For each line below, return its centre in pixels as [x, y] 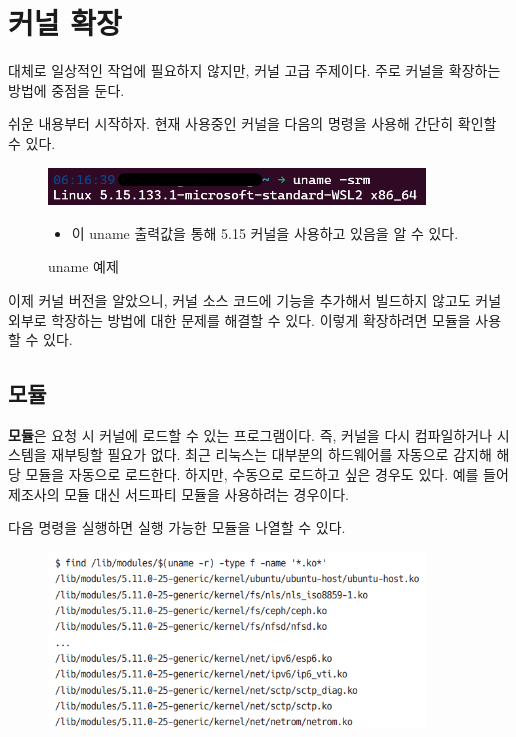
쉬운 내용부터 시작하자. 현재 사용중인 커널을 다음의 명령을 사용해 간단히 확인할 [252, 123]
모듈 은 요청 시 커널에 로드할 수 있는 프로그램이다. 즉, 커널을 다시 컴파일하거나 [250, 434]
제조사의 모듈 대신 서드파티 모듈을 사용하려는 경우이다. [178, 493]
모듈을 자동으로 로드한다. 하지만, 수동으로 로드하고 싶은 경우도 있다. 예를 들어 [267, 474]
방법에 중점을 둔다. [66, 89]
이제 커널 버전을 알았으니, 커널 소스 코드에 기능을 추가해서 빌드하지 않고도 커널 [255, 299]
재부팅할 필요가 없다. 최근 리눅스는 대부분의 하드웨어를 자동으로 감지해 [271, 454]
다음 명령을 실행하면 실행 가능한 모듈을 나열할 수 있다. [177, 527]
